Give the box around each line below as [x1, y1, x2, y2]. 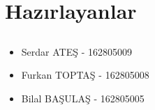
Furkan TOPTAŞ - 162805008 [21, 68, 149, 82]
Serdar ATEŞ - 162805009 [21, 44, 132, 58]
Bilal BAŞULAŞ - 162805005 [21, 91, 145, 105]
